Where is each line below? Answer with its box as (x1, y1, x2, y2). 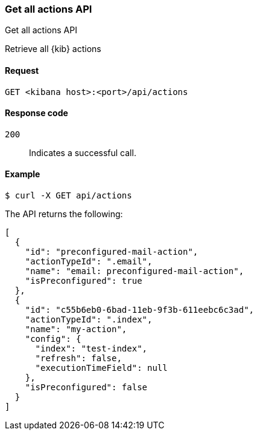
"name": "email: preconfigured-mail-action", (25, 266, 244, 276)
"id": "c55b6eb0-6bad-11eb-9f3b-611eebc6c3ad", (25, 305, 255, 315)
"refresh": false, (35, 353, 122, 364)
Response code (5, 108, 68, 119)
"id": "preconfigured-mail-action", (25, 247, 198, 257)
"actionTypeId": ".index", (25, 315, 153, 325)
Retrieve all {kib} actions (5, 44, 101, 54)
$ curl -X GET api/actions (5, 191, 132, 201)
